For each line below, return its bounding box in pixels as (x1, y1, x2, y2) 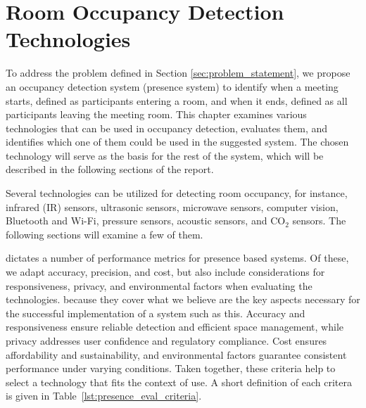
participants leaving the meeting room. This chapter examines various (6, 107, 307, 122)
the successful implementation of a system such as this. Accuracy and (6, 305, 305, 320)
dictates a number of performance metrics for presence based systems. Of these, (6, 250, 349, 265)
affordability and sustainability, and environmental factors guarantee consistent (6, 347, 347, 362)
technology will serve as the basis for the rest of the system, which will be (6, 148, 324, 162)
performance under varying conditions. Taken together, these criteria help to (6, 361, 336, 376)
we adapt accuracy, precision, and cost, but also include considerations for (6, 264, 325, 279)
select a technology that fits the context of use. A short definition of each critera (6, 374, 352, 389)
